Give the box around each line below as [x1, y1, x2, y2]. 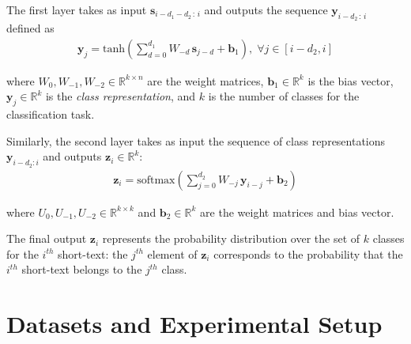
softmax [137, 174, 175, 186]
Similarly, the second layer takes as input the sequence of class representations [6, 132, 386, 149]
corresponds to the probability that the [213, 245, 403, 262]
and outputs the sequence [204, 2, 328, 17]
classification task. [6, 106, 95, 123]
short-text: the [58, 245, 128, 262]
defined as [6, 20, 55, 36]
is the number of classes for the [208, 88, 360, 104]
